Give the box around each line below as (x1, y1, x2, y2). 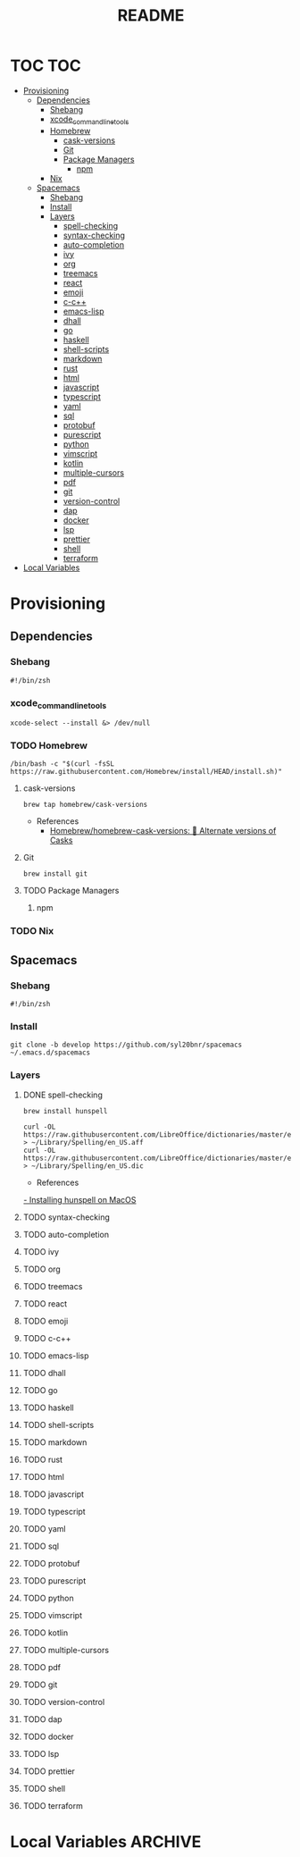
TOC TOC (10, 55, 81, 76)
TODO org (22, 1264, 61, 1274)
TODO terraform (22, 1800, 84, 1811)
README (117, 5, 185, 26)
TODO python (22, 1592, 74, 1603)
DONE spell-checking (22, 1089, 104, 1100)
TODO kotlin (22, 1627, 69, 1638)
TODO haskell (22, 1402, 74, 1413)
